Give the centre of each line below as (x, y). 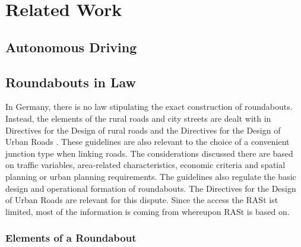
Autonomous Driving (71, 47)
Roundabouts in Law (71, 82)
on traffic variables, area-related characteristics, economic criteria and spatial (145, 165)
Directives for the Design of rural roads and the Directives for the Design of (143, 130)
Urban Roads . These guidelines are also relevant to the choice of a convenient (148, 142)
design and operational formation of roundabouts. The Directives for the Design (151, 188)
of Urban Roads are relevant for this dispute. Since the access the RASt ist (142, 200)
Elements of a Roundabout (71, 238)
